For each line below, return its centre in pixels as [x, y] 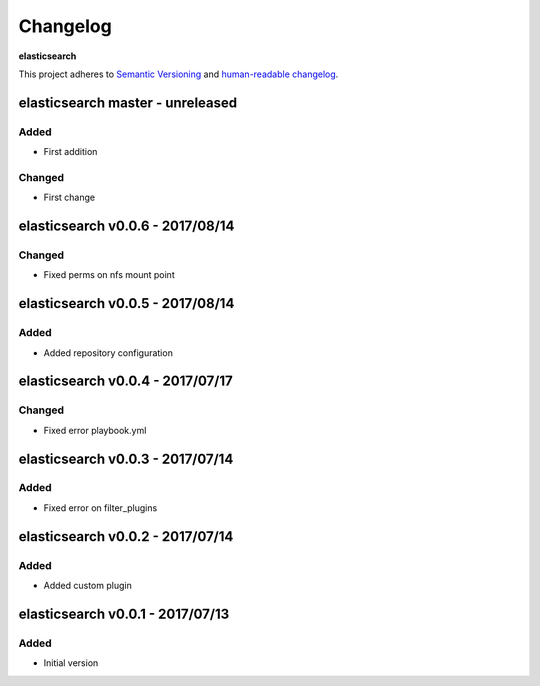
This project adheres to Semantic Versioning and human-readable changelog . [178, 74]
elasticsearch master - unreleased [128, 102]
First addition [70, 152]
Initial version [71, 663]
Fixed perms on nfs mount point [109, 275]
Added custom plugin [87, 586]
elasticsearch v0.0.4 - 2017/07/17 [126, 381]
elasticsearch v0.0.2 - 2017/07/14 [126, 536]
